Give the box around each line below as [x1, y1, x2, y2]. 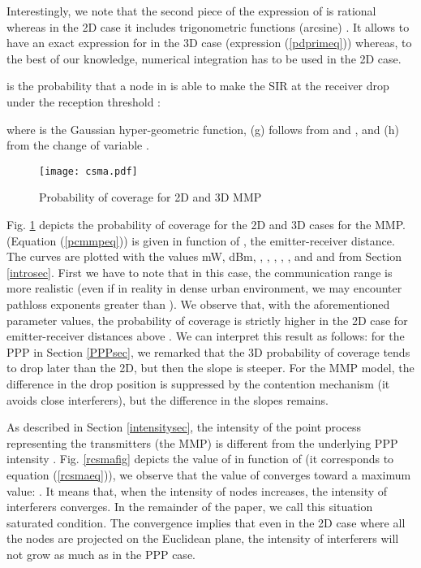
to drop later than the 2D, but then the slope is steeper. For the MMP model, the [6, 359, 415, 376]
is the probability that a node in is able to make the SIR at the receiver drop [6, 77, 389, 94]
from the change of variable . [6, 137, 149, 154]
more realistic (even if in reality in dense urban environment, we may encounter [6, 280, 402, 297]
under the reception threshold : [6, 93, 161, 110]
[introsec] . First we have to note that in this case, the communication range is [6, 263, 393, 280]
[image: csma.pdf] [39, 165, 138, 177]
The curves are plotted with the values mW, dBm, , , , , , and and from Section [6, 248, 402, 265]
